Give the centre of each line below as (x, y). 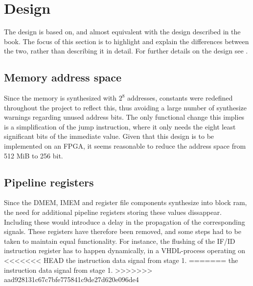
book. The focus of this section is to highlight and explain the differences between (126, 41)
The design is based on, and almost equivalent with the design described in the (122, 32)
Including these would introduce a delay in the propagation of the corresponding (125, 221)
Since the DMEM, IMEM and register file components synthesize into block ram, (126, 202)
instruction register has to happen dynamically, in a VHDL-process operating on (125, 250)
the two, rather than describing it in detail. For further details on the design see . (126, 51)
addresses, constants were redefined (180, 98)
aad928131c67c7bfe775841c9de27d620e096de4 (71, 279)
